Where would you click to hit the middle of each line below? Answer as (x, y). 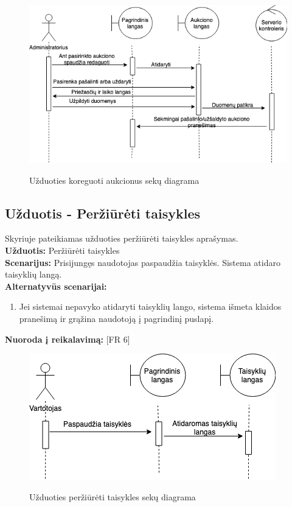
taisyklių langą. (33, 274)
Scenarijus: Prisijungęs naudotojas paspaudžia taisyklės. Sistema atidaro (143, 262)
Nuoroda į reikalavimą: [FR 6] (68, 339)
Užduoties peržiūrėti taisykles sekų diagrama (113, 496)
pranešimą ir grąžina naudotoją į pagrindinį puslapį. (116, 318)
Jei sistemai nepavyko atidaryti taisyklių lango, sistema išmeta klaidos (150, 306)
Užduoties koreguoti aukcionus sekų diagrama (114, 180)
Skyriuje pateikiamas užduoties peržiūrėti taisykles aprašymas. (122, 238)
